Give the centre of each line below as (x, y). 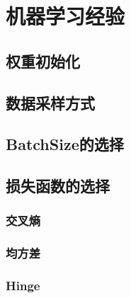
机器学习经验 (65, 16)
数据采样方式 (50, 102)
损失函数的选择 (58, 186)
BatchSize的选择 (65, 144)
